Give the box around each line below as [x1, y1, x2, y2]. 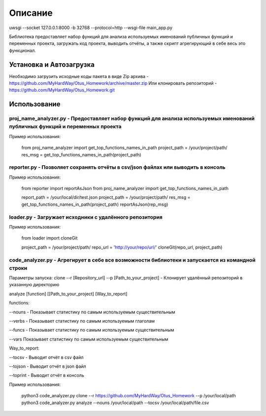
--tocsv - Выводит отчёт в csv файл [9, 354, 84, 360]
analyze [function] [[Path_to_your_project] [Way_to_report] [9, 291, 128, 297]
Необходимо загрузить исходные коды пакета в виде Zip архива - [9, 73, 149, 79]
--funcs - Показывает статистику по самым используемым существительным [9, 327, 174, 333]
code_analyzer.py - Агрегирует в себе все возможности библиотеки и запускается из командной [9, 257, 256, 264]
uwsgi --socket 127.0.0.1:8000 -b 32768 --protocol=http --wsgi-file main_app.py [9, 25, 172, 31]
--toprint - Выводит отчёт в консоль [9, 373, 84, 378]
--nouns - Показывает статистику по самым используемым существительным [9, 309, 175, 315]
